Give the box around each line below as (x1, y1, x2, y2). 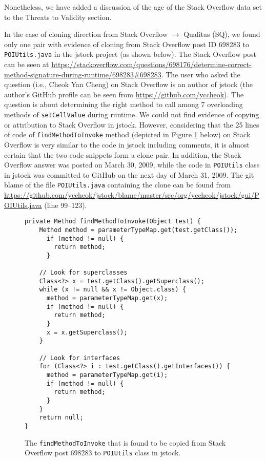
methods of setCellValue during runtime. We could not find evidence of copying (4, 109, 259, 119)
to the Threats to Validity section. (4, 11, 112, 22)
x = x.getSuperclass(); (46, 328, 128, 336)
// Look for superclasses (39, 269, 128, 277)
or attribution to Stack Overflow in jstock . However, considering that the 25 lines (4, 119, 259, 130)
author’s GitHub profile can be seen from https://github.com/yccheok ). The (4, 89, 244, 99)
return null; (39, 414, 84, 422)
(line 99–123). (44, 199, 87, 210)
